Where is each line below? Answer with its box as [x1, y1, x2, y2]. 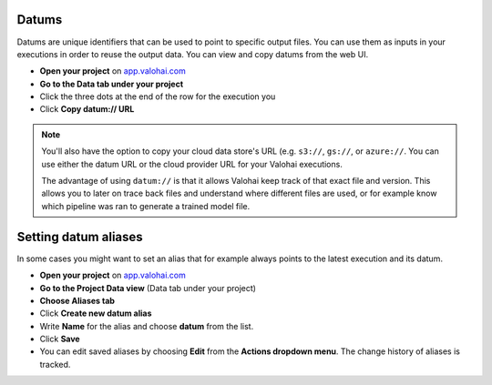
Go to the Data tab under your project [39, 78, 184, 89]
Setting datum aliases [16, 228, 143, 245]
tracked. [39, 359, 71, 370]
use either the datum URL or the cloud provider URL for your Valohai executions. [41, 158, 343, 169]
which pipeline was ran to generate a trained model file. [41, 200, 251, 211]
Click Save [39, 333, 81, 345]
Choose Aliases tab [39, 295, 116, 306]
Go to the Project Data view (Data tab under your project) [39, 282, 257, 293]
